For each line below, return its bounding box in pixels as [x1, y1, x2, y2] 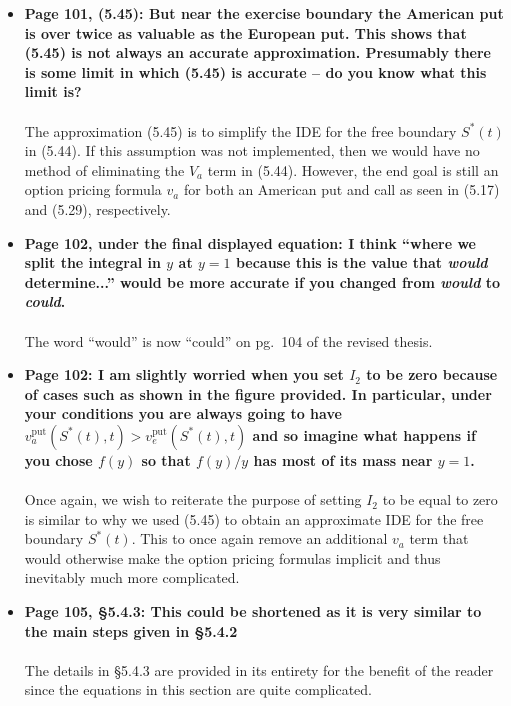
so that [141, 449, 191, 470]
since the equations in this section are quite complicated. [24, 679, 373, 700]
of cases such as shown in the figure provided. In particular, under [24, 383, 492, 404]
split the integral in [24, 252, 161, 273]
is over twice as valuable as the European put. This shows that [24, 22, 467, 43]
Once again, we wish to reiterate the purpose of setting [24, 489, 362, 510]
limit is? [24, 81, 82, 102]
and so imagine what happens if [252, 424, 476, 445]
